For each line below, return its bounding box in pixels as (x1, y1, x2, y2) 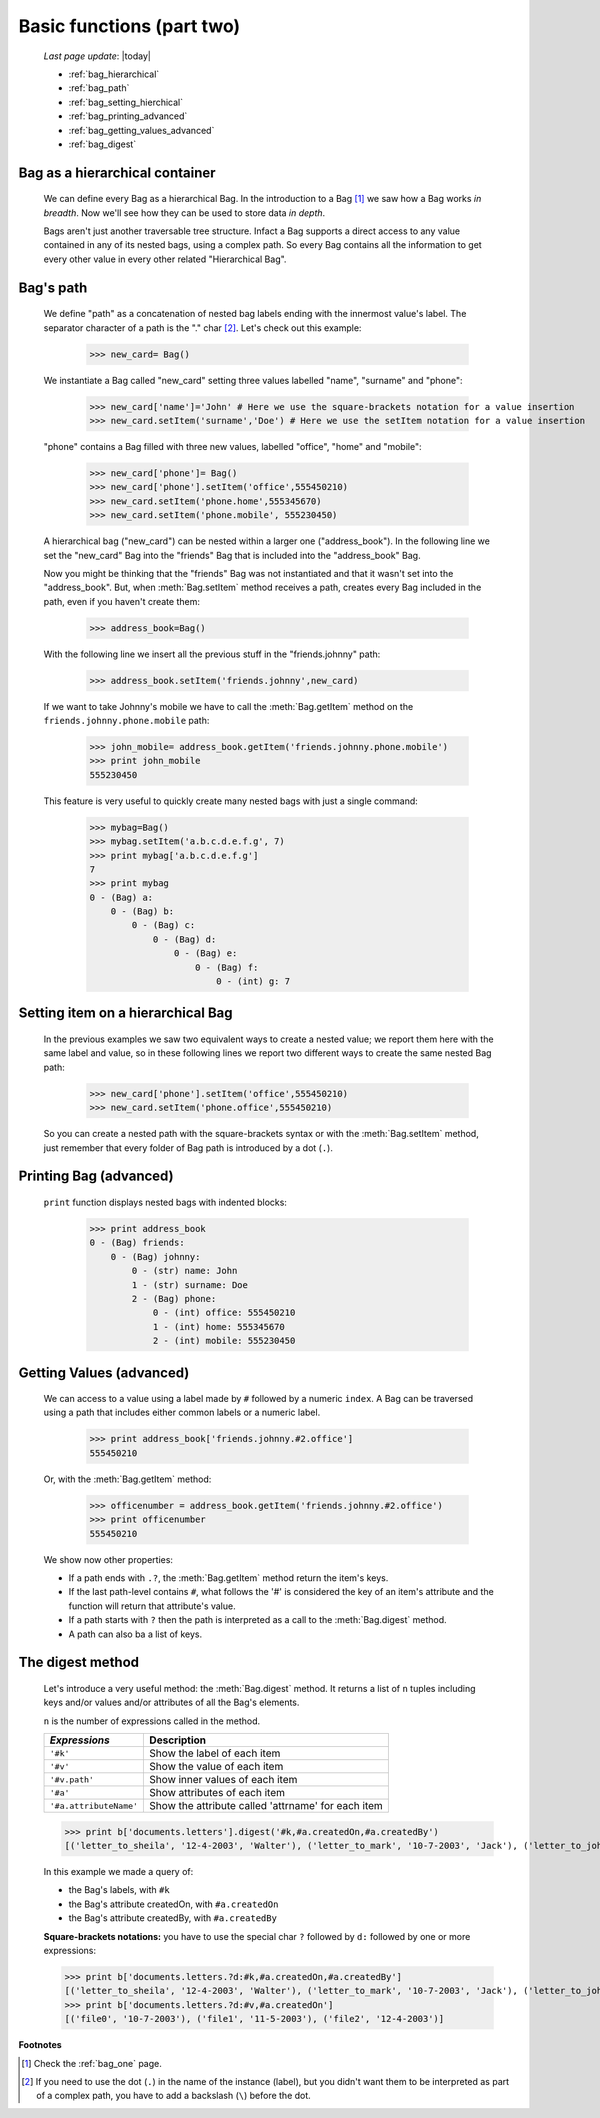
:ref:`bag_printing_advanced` (68, 110, 188, 122)
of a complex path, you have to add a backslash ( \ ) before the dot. (36, 2090, 312, 2102)
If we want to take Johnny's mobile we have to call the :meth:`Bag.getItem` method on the (43, 700, 414, 712)
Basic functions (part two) (18, 15, 241, 37)
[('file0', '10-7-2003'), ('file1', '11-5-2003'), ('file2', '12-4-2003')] (64, 2013, 445, 2025)
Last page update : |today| (43, 50, 152, 62)
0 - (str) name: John (131, 1265, 238, 1277)
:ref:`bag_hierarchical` (68, 68, 160, 80)
